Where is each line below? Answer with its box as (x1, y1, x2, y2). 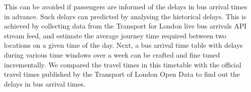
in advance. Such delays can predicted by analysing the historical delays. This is (4, 11, 247, 21)
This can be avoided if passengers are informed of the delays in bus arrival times (4, 1, 248, 11)
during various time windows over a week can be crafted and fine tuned (4, 49, 220, 60)
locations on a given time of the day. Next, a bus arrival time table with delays (4, 40, 243, 50)
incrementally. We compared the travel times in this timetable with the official (4, 59, 242, 69)
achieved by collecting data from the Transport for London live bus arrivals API (4, 21, 247, 31)
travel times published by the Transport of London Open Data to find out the (4, 69, 240, 79)
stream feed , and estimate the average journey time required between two (4, 30, 226, 40)
